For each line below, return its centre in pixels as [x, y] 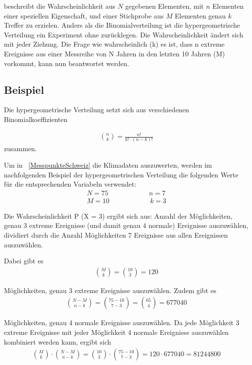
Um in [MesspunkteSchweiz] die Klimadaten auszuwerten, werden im [108, 165]
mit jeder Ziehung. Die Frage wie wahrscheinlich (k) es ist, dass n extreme [114, 44]
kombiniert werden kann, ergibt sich [58, 341]
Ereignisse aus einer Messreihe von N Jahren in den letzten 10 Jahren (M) [115, 53]
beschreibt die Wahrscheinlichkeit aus [60, 6]
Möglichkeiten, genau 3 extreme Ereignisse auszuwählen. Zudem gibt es [110, 290]
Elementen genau [200, 15]
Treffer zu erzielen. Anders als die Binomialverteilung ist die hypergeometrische [122, 25]
